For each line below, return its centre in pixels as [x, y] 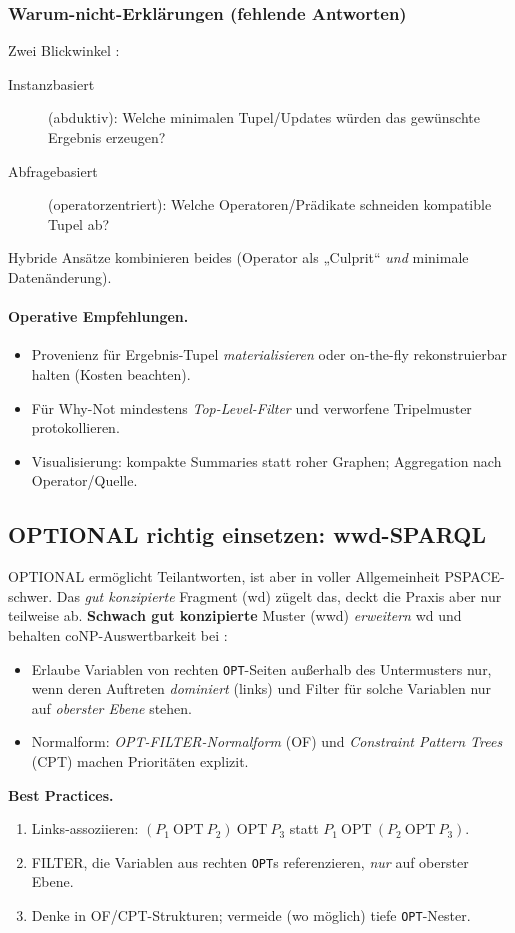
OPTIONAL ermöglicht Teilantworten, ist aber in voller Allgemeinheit [224, 576]
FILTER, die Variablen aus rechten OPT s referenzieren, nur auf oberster [250, 861]
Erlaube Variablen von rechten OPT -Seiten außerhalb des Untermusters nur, [261, 668]
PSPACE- [474, 576]
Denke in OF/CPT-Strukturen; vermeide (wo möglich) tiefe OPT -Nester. [251, 914]
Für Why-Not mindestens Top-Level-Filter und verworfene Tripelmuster [251, 407]
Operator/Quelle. [84, 480]
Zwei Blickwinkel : [64, 50]
